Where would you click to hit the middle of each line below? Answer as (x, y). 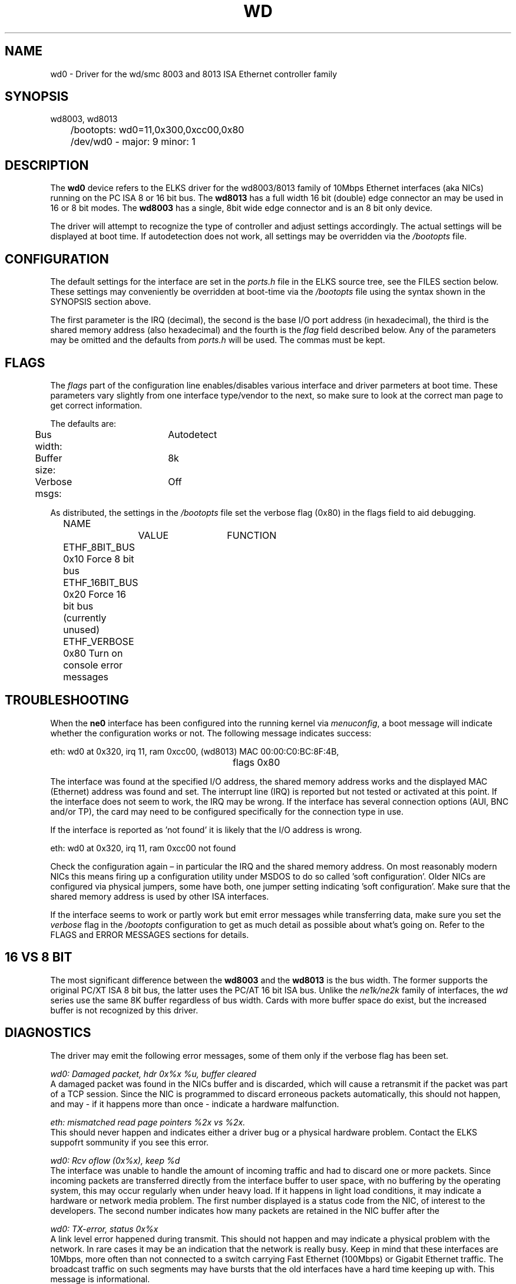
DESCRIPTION (47, 165)
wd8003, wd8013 (84, 119)
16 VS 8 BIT (39, 957)
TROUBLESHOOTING (67, 700)
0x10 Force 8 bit (99, 559)
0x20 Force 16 (95, 594)
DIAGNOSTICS (48, 1033)
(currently (85, 618)
